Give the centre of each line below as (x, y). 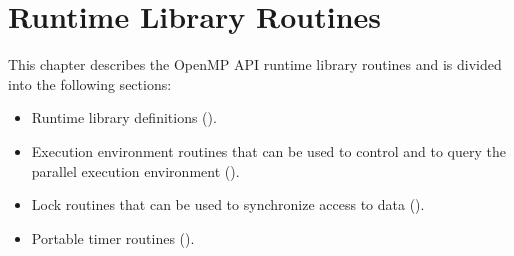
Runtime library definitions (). (124, 117)
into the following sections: (90, 83)
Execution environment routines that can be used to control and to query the (268, 150)
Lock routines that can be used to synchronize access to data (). (228, 204)
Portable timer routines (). (113, 237)
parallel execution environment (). (135, 170)
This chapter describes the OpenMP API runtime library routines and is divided (255, 64)
